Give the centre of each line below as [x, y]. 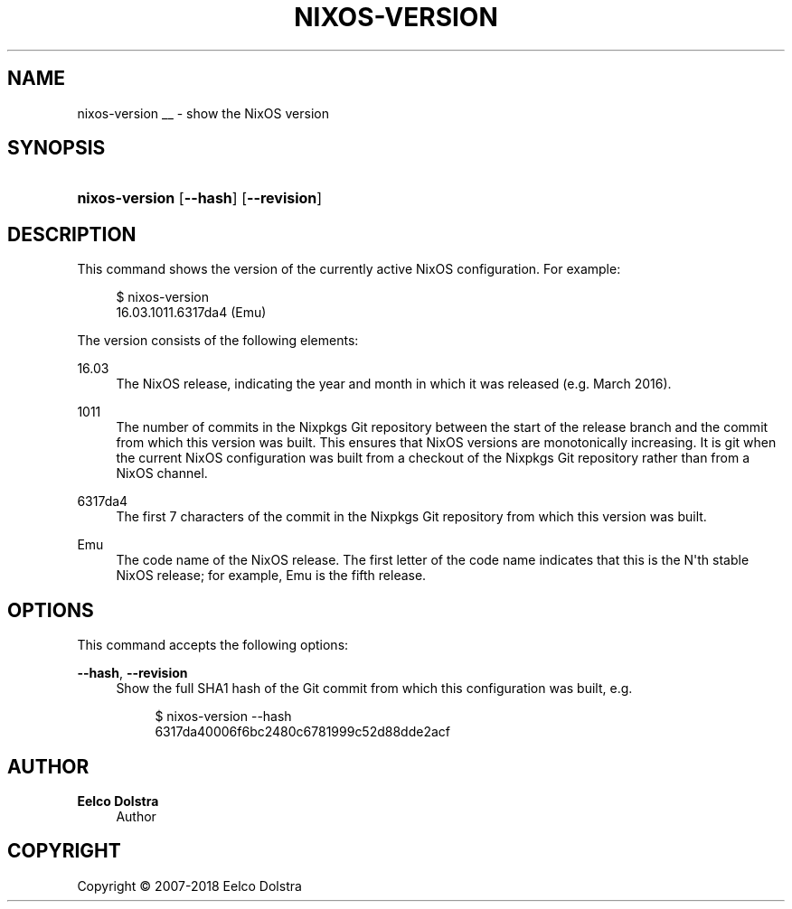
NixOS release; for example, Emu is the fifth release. [271, 576]
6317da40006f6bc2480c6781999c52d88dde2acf [302, 732]
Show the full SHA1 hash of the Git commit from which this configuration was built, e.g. [374, 689]
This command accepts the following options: [213, 645]
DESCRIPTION [72, 234]
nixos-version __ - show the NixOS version [203, 113]
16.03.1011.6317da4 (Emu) [191, 313]
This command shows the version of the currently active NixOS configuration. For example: [349, 269]
